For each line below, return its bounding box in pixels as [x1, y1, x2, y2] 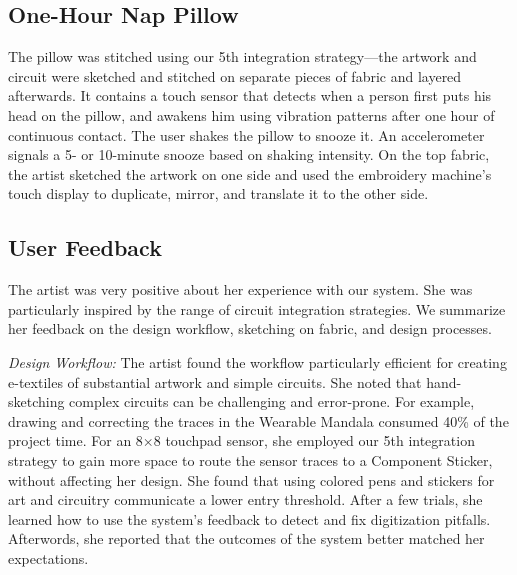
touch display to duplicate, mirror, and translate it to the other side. [8, 183, 429, 204]
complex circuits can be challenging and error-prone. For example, [69, 391, 475, 412]
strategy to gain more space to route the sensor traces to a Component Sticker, [8, 449, 493, 470]
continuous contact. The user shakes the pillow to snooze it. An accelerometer [8, 124, 485, 145]
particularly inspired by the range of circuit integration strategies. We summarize [8, 298, 506, 319]
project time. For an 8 [8, 430, 143, 451]
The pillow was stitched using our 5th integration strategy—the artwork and [8, 46, 477, 67]
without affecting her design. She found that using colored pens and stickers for [8, 469, 495, 490]
